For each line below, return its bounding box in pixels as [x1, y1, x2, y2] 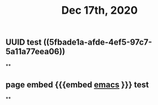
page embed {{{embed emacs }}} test [5, 80, 149, 89]
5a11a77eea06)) [5, 47, 66, 57]
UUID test [5, 37, 42, 48]
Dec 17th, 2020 [61, 4, 138, 17]
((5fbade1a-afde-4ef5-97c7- [43, 37, 153, 48]
